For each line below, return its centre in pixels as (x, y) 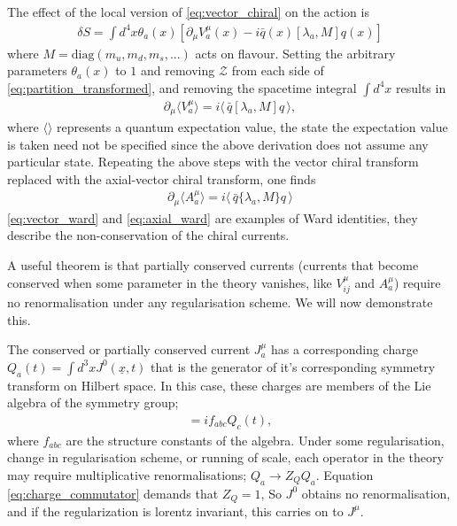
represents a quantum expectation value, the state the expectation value (252, 127)
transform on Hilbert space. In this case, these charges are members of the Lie (219, 385)
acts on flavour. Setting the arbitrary (295, 53)
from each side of (278, 70)
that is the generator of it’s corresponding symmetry (293, 366)
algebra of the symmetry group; (93, 402)
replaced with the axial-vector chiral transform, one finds (162, 178)
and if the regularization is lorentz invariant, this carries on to (175, 511)
